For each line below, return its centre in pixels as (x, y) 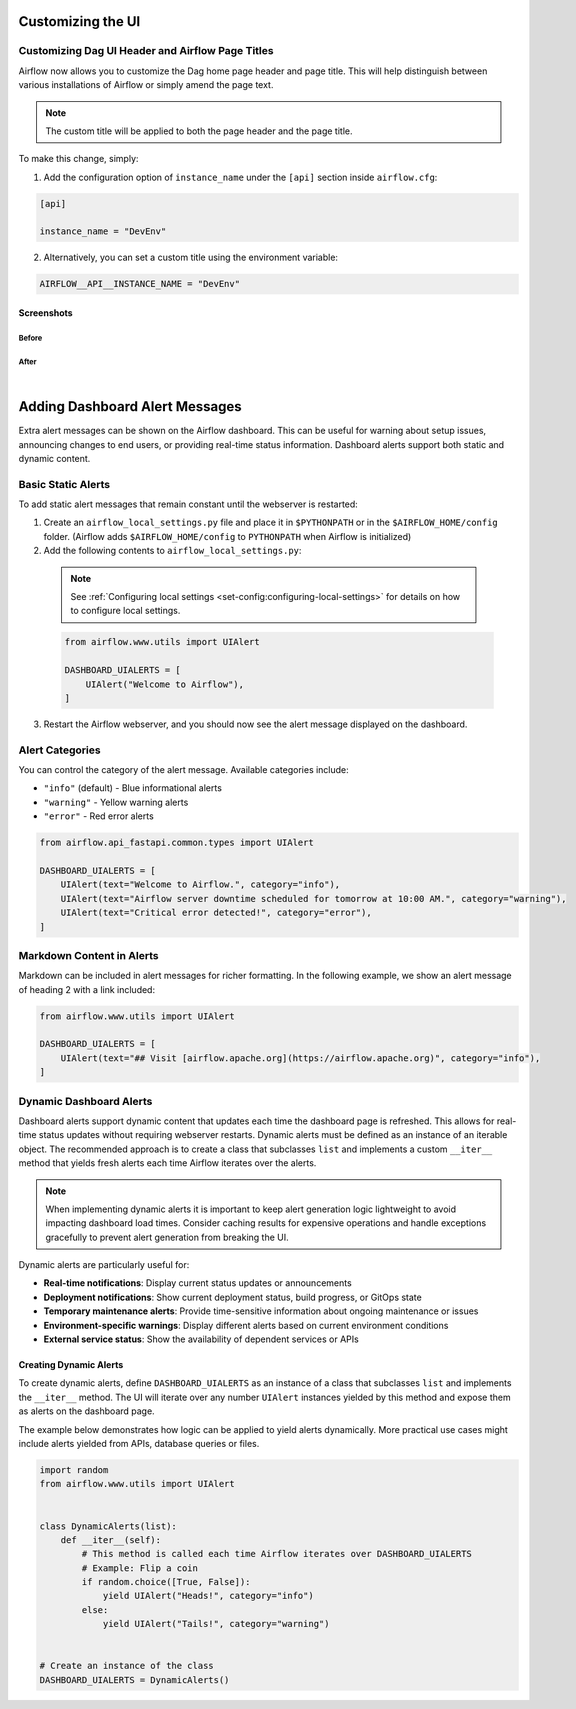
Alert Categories (59, 750)
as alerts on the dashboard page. (86, 1411)
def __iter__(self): (111, 1539)
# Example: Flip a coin (140, 1568)
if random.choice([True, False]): (166, 1582)
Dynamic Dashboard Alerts (85, 1101)
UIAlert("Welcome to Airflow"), (165, 684)
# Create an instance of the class (126, 1666)
